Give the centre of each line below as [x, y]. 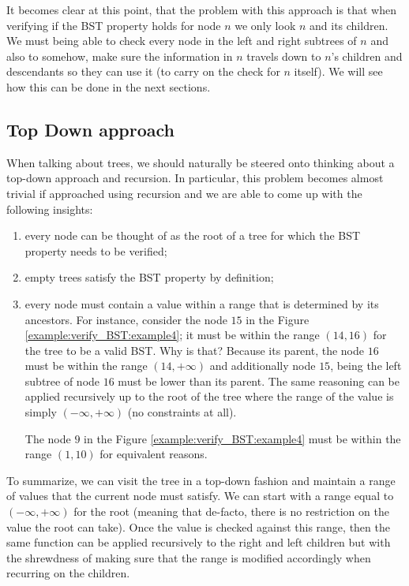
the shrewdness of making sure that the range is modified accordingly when [189, 557]
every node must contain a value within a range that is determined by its [202, 303]
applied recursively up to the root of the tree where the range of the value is [209, 396]
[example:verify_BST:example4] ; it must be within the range [172, 335]
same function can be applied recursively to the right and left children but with [199, 542]
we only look [265, 25]
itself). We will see [338, 71]
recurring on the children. [68, 573]
